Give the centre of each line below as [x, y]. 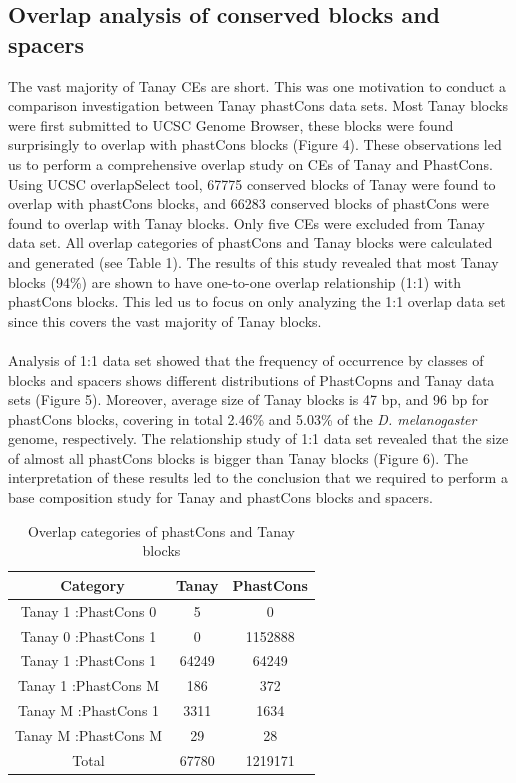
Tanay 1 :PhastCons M [88, 685]
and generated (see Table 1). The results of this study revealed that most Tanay [253, 261]
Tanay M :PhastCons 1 [88, 710]
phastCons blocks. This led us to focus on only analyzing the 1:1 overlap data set [257, 301]
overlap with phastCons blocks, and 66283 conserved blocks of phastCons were [248, 203]
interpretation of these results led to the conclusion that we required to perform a [258, 477]
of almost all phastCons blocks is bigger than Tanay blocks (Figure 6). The [238, 457]
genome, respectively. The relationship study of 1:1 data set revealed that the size [258, 438]
